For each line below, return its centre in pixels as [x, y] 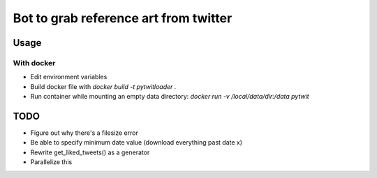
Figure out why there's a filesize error [84, 133]
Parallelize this [51, 162]
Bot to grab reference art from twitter [123, 18]
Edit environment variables [69, 77]
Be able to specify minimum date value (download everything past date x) [136, 143]
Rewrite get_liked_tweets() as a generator [90, 152]
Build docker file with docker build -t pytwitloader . [103, 86]
